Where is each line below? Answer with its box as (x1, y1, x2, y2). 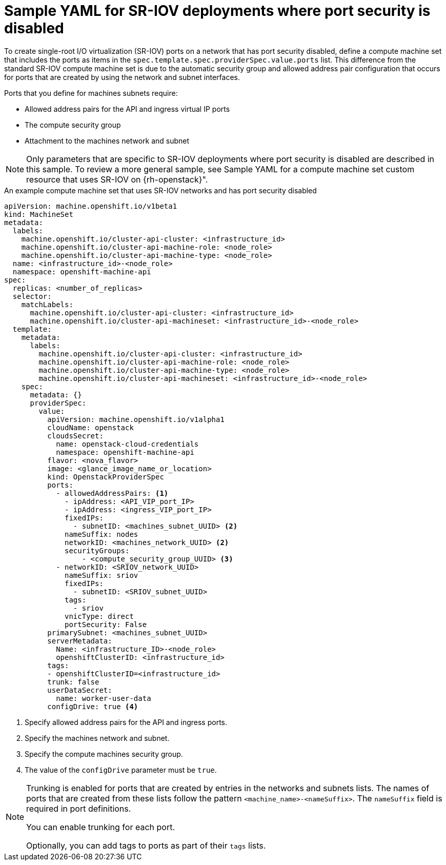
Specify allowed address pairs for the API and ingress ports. (25, 717, 227, 727)
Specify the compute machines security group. (25, 749, 183, 758)
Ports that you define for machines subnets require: (4, 88, 178, 97)
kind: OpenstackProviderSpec (47, 472, 164, 481)
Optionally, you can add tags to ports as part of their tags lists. (26, 840, 266, 851)
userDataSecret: (47, 686, 112, 694)
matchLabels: (21, 300, 73, 309)
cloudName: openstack (47, 423, 134, 432)
